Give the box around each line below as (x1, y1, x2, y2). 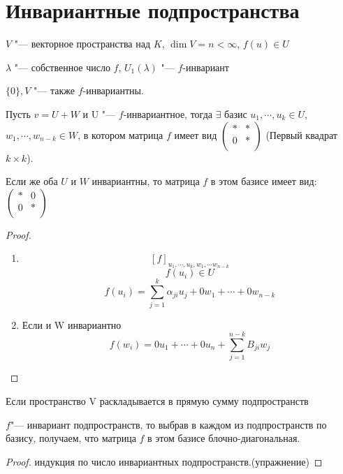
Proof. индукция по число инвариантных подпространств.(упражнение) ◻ (6, 454, 323, 468)
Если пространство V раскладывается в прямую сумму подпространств (6, 393, 309, 408)
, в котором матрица (78, 127, 163, 142)
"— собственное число (14, 59, 110, 74)
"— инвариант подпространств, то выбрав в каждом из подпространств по (10, 417, 327, 431)
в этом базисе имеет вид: (210, 174, 317, 188)
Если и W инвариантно (22, 317, 122, 332)
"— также (34, 83, 75, 98)
